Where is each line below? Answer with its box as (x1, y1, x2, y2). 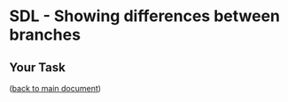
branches (9, 25, 82, 45)
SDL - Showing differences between (9, 6, 281, 26)
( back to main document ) (9, 84, 102, 93)
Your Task (9, 60, 66, 75)
